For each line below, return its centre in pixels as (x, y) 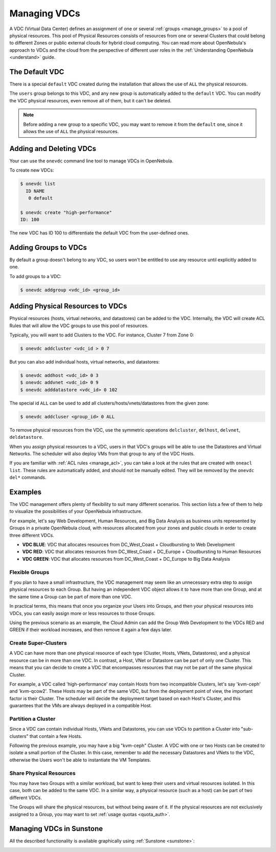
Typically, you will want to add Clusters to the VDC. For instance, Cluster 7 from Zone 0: (102, 335)
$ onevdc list (38, 184)
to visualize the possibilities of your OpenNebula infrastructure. (76, 512)
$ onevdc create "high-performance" (66, 212)
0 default (41, 198)
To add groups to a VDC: (36, 276)
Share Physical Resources (43, 773)
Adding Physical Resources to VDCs (68, 306)
